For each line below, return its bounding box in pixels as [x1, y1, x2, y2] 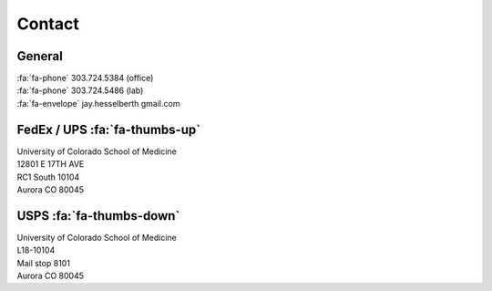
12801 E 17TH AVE [16, 159, 85, 170]
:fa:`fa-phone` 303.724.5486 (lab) [16, 85, 144, 96]
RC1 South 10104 [16, 171, 80, 182]
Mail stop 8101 [16, 257, 70, 268]
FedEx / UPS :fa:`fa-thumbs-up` [16, 121, 200, 137]
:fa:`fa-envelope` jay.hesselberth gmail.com [16, 98, 180, 109]
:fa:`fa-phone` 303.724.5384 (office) [16, 73, 154, 84]
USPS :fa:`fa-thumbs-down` [16, 208, 180, 223]
